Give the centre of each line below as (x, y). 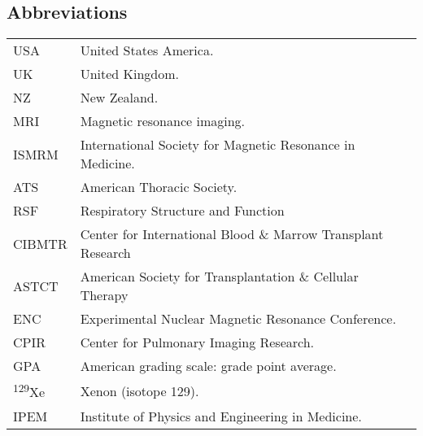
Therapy (104, 295)
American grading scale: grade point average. (208, 366)
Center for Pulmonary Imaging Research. (197, 342)
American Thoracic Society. (159, 187)
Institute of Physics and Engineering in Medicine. (221, 416)
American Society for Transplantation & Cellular (219, 277)
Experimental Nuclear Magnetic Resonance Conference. (238, 319)
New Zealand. (119, 98)
